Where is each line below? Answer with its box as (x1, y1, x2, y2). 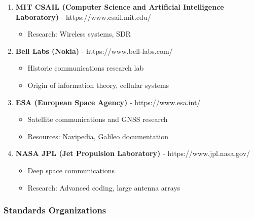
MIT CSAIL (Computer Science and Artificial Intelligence (15, 2, 224, 12)
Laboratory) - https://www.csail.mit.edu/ (15, 11, 151, 22)
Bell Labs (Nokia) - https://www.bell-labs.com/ (15, 45, 173, 56)
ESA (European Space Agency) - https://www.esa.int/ (15, 97, 201, 107)
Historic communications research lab (27, 62, 144, 73)
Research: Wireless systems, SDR (27, 28, 131, 39)
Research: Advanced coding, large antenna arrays (27, 182, 180, 193)
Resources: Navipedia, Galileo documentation (27, 131, 168, 141)
